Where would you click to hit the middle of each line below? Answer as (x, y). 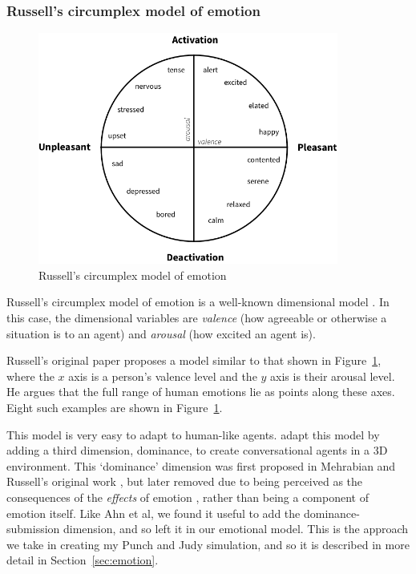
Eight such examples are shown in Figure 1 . (115, 407)
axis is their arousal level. (333, 376)
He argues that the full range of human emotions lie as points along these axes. (201, 392)
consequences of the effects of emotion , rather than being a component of (188, 497)
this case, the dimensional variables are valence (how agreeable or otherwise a (197, 317)
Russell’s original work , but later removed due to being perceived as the (185, 481)
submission (33, 529)
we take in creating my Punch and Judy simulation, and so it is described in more (208, 544)
